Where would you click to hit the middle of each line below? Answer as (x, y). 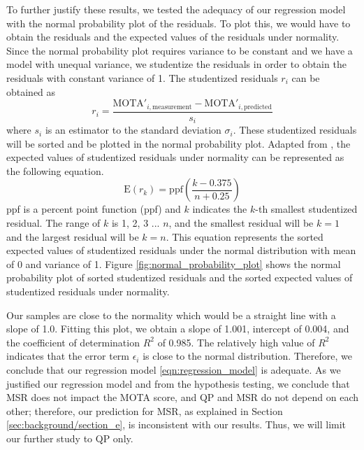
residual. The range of (53, 223)
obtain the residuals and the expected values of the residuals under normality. (173, 37)
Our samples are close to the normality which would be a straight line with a (171, 315)
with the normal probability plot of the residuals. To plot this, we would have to (179, 23)
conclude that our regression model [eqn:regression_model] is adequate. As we (174, 370)
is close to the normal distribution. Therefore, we (248, 356)
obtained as (31, 91)
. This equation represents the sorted (245, 236)
